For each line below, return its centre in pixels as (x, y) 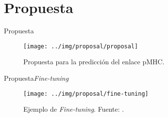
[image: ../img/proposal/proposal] (81, 46)
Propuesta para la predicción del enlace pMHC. (94, 62)
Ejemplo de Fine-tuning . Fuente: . (74, 109)
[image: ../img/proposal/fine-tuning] (86, 94)
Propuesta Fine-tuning (36, 78)
